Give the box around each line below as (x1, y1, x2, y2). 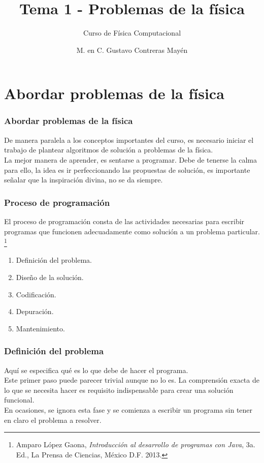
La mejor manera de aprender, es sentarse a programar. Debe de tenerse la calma (4, 154, 257, 165)
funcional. (4, 394, 35, 405)
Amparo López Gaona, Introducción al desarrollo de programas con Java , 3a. (16, 439, 255, 450)
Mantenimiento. (16, 323, 65, 333)
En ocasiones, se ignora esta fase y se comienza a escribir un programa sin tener (4, 404, 253, 415)
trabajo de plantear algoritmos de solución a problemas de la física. (4, 144, 213, 155)
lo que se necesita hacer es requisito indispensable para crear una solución (4, 384, 234, 395)
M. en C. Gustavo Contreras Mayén (76, 44, 188, 55)
